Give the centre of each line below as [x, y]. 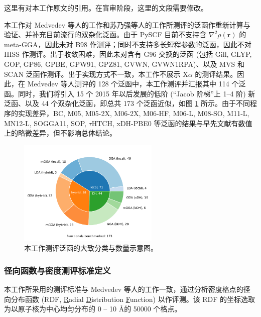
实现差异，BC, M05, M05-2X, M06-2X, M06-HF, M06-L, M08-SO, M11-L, [134, 113]
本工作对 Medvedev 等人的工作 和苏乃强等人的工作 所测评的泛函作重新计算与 [127, 24]
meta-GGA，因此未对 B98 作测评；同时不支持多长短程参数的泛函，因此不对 [128, 44]
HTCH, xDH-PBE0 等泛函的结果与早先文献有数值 [172, 123]
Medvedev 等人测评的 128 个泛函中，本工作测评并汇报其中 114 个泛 [137, 84]
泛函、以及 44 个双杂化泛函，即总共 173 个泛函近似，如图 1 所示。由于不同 [127, 103]
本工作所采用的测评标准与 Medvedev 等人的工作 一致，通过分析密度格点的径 [127, 289]
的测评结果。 [216, 74]
